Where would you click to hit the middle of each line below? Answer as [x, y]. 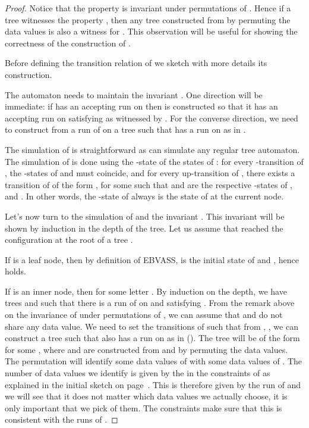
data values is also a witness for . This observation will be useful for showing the [151, 31]
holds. [15, 271]
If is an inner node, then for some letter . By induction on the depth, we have [146, 291]
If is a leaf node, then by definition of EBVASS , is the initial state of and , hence [152, 259]
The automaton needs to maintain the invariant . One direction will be [134, 94]
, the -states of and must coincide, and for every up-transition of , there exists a [150, 173]
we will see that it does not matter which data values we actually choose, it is [146, 396]
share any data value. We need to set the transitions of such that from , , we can [152, 326]
